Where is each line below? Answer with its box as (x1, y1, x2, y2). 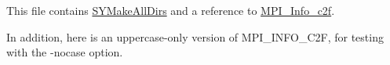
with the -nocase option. (6, 44, 123, 60)
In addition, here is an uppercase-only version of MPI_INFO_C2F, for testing (6, 28, 384, 45)
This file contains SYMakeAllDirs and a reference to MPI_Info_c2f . (6, 2, 335, 18)
